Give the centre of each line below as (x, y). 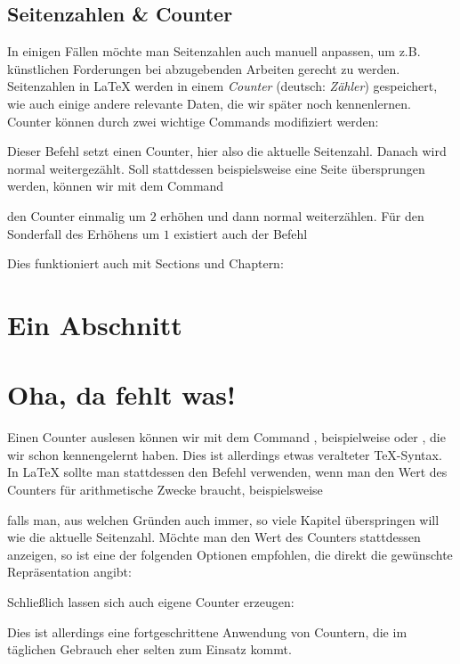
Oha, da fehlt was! (121, 394)
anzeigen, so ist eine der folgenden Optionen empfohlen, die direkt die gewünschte (230, 554)
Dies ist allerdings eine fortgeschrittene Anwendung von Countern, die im (207, 631)
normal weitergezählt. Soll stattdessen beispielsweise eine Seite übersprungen (216, 168)
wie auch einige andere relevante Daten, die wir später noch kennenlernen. (209, 103)
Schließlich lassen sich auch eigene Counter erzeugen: (151, 601)
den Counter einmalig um (77, 215)
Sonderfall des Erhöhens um (84, 233)
